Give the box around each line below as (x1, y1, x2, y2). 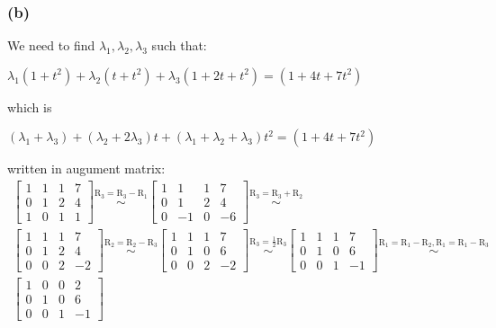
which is (7, 97, 52, 116)
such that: (151, 36, 207, 55)
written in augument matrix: (7, 159, 166, 178)
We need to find (7, 36, 95, 55)
